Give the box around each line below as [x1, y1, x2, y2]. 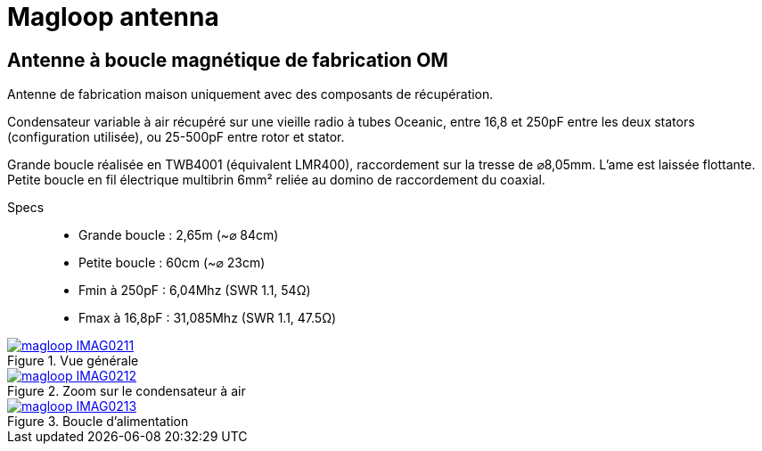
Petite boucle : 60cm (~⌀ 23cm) [78, 255, 266, 271]
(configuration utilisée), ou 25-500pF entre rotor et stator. [7, 129, 345, 145]
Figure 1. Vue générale [7, 353, 139, 369]
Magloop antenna [7, 2, 219, 32]
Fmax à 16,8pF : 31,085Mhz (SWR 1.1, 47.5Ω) [78, 310, 337, 326]
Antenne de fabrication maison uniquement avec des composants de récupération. [7, 86, 494, 102]
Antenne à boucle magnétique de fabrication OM [7, 48, 448, 71]
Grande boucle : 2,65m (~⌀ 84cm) [78, 227, 279, 243]
